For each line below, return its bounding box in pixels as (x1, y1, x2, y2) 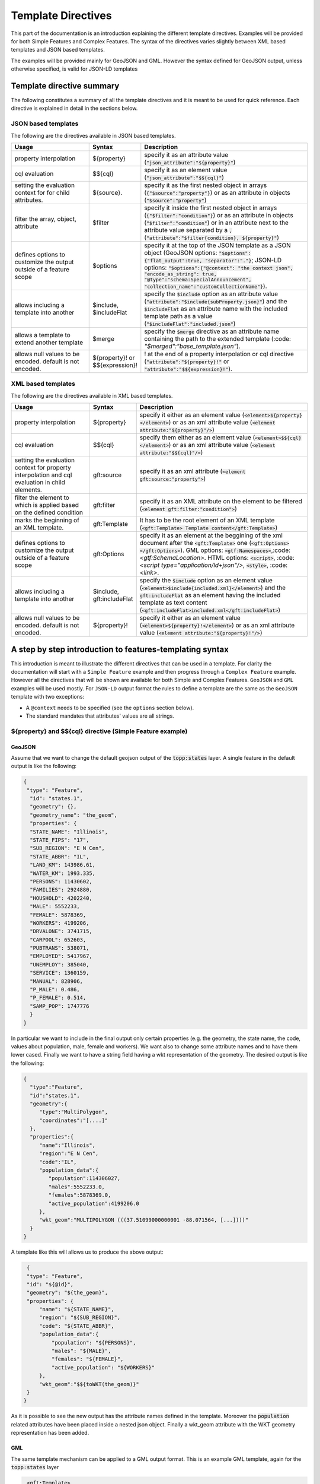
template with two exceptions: (11, 693, 85, 700)
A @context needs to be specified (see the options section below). (25, 704, 194, 711)
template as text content (139, 598, 207, 607)
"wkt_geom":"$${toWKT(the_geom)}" (39, 1381, 139, 1387)
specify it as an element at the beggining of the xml (139, 531, 283, 540)
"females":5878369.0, (48, 1192, 111, 1198)
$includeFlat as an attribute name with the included (144, 305, 288, 313)
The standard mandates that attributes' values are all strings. (25, 712, 174, 719)
